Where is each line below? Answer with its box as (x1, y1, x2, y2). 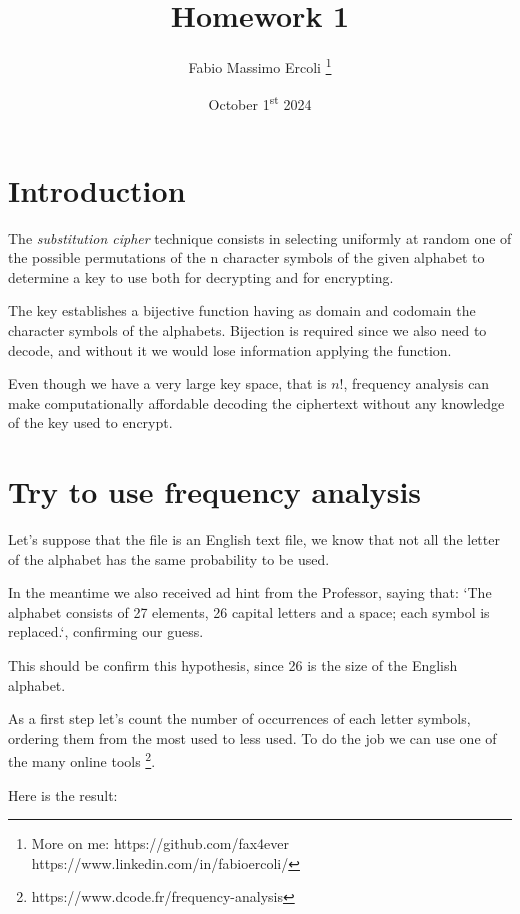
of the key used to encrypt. (8, 412, 173, 433)
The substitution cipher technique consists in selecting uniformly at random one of (8, 227, 512, 248)
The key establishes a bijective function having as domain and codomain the (8, 300, 476, 321)
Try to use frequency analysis (8, 471, 422, 512)
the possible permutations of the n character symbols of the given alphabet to (8, 247, 485, 268)
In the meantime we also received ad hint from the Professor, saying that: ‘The (8, 582, 492, 603)
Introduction (8, 169, 186, 210)
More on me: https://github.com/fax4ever (31, 833, 290, 854)
